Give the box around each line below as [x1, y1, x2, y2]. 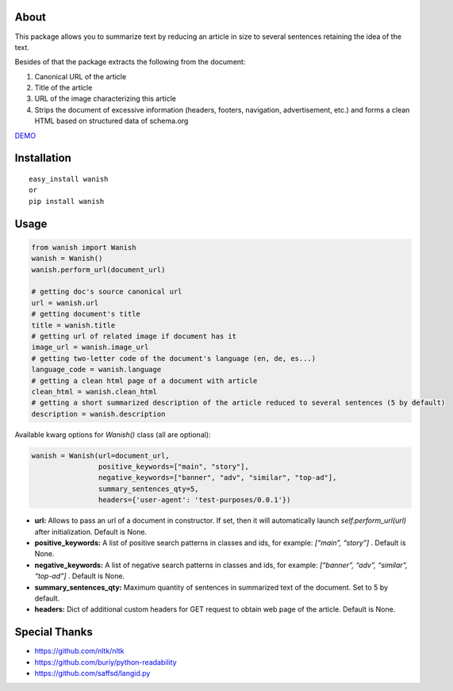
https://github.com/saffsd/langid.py [34, 669, 151, 678]
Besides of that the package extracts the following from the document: [14, 57, 246, 67]
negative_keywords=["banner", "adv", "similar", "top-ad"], [98, 473, 337, 482]
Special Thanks [14, 625, 93, 639]
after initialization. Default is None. [34, 527, 147, 536]
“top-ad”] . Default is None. [34, 571, 125, 581]
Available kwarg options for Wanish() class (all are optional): [14, 429, 211, 440]
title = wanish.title [31, 321, 116, 329]
